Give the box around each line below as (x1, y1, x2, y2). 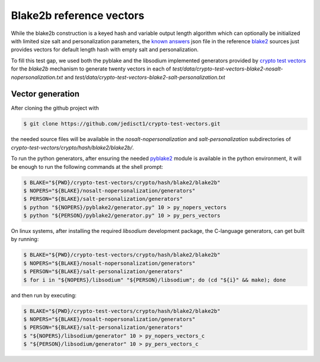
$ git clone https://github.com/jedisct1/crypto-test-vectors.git (23, 120, 220, 127)
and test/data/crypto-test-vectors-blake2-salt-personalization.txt (64, 73, 225, 81)
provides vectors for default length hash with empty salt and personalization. (11, 46, 199, 53)
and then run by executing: (11, 291, 77, 299)
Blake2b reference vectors (11, 9, 145, 22)
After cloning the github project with (11, 104, 99, 112)
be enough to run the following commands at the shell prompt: (11, 163, 164, 170)
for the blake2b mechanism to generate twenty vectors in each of (11, 65, 171, 72)
